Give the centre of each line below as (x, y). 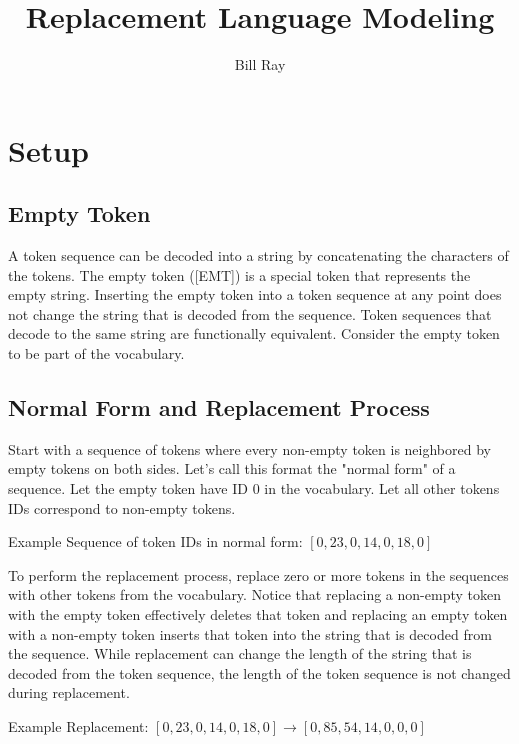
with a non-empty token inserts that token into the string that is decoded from (250, 633)
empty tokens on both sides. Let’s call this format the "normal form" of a (232, 468)
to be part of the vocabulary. (96, 353)
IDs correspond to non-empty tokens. (122, 507)
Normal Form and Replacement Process (219, 407)
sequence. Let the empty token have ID (128, 488)
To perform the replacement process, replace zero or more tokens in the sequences (258, 574)
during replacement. (69, 692)
